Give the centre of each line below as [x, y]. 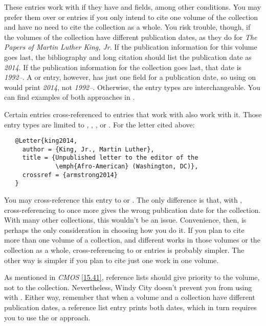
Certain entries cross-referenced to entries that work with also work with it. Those [133, 114]
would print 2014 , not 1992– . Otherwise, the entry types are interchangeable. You [132, 87]
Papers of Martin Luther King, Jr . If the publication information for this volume [131, 47]
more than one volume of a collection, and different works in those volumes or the [132, 240]
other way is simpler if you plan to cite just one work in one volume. [112, 260]
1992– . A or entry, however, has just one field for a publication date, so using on [130, 77]
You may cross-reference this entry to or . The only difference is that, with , [123, 200]
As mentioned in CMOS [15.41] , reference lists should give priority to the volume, [132, 277]
